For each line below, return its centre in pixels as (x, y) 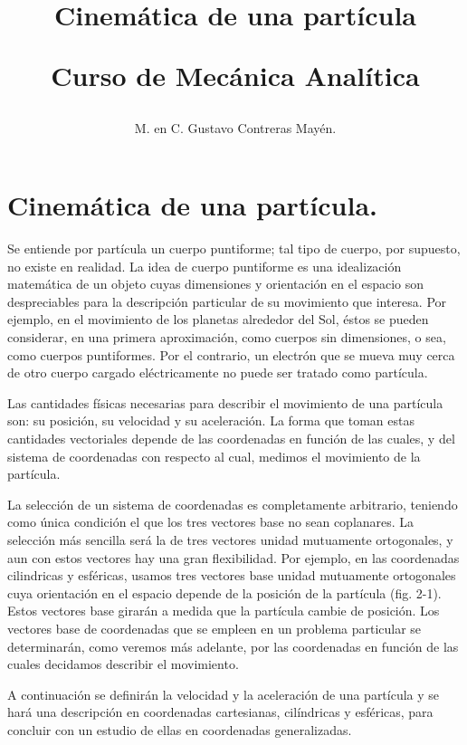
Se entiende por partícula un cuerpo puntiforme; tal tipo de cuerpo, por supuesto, (234, 248)
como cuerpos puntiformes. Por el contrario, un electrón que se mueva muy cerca (231, 354)
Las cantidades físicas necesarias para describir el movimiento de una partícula (225, 402)
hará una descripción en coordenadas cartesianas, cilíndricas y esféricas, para (220, 712)
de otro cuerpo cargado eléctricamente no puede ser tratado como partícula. (218, 372)
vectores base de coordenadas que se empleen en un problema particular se (214, 628)
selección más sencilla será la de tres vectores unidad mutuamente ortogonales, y (230, 540)
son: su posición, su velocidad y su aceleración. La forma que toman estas (211, 420)
